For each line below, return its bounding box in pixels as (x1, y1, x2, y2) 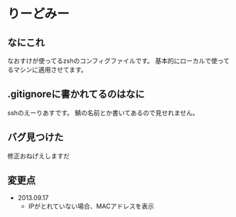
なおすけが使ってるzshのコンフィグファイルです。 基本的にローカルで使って (7, 57, 230, 65)
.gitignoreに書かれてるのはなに (7, 88, 145, 100)
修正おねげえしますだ (7, 152, 70, 160)
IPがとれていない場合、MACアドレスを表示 (28, 202, 154, 211)
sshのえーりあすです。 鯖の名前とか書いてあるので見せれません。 (7, 108, 199, 117)
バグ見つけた (7, 132, 64, 144)
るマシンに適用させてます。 (7, 65, 87, 74)
